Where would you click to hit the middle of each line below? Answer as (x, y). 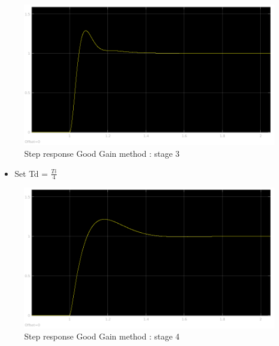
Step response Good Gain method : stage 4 (102, 336)
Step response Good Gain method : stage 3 (102, 153)
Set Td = (31, 173)
